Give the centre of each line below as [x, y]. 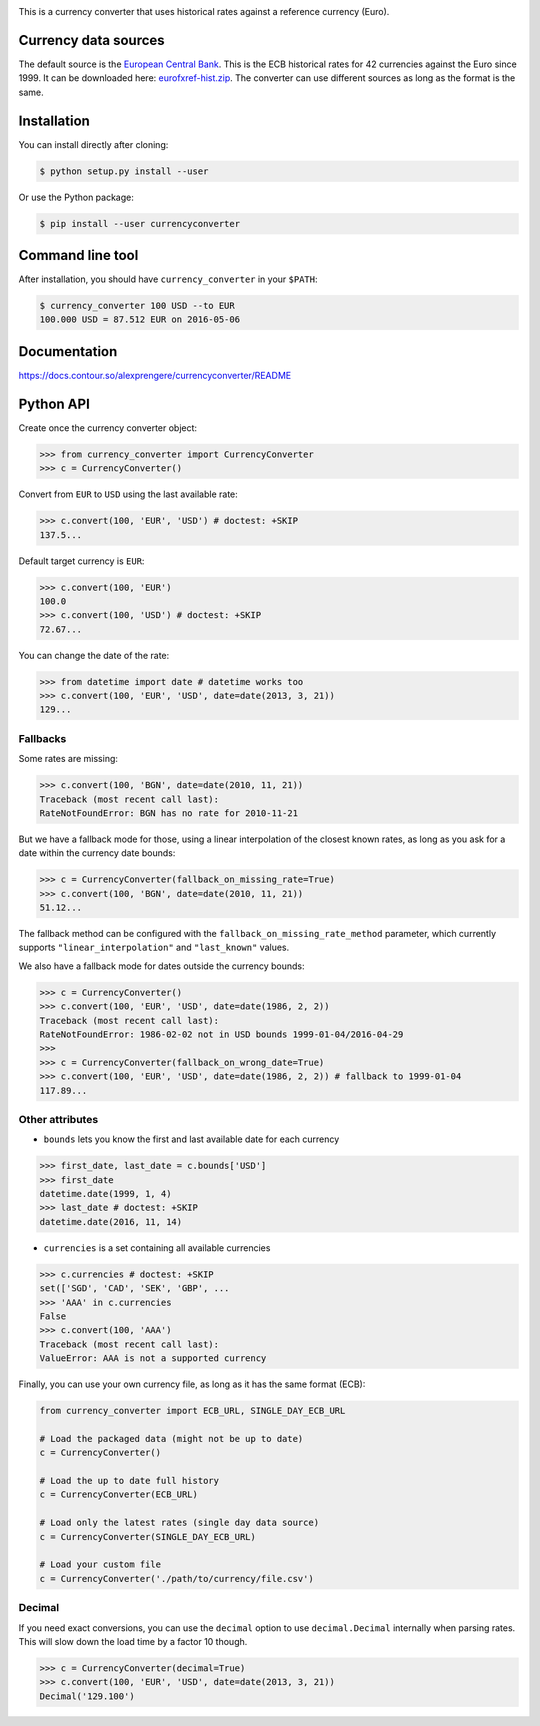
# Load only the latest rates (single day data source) [179, 1523]
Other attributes [58, 1119]
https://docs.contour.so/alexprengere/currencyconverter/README [155, 375]
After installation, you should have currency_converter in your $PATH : [168, 279]
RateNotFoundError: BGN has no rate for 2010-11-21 [169, 813]
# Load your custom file [100, 1564]
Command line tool [78, 255]
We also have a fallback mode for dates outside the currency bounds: [161, 966]
